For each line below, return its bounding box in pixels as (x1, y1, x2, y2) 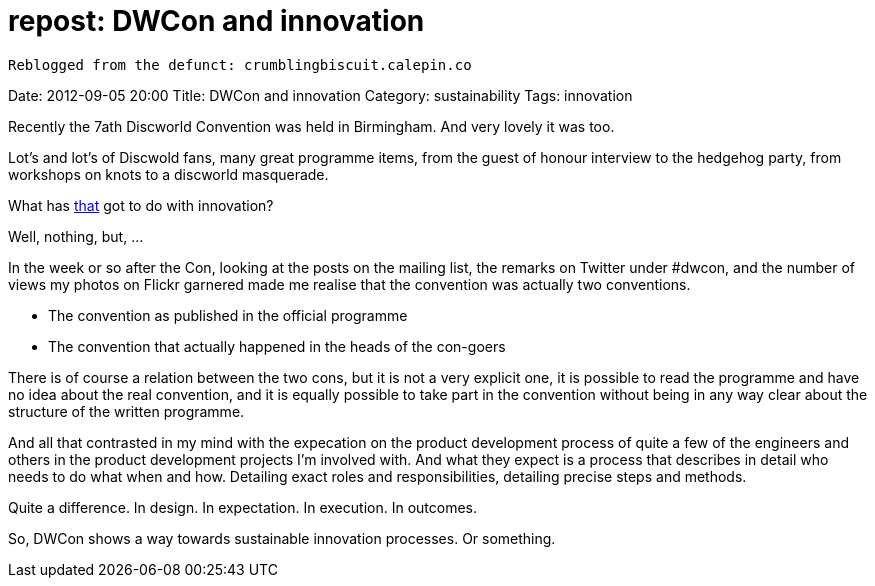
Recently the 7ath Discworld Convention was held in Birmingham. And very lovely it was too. (8, 117, 615, 135)
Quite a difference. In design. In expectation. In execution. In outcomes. (8, 498, 477, 516)
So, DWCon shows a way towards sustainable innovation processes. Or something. (8, 529, 556, 547)
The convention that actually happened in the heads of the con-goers (48, 337, 506, 355)
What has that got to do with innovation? (8, 196, 274, 214)
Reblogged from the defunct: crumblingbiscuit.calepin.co (8, 56, 472, 73)
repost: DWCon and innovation (8, 4, 425, 38)
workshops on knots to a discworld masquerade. (8, 165, 329, 183)
